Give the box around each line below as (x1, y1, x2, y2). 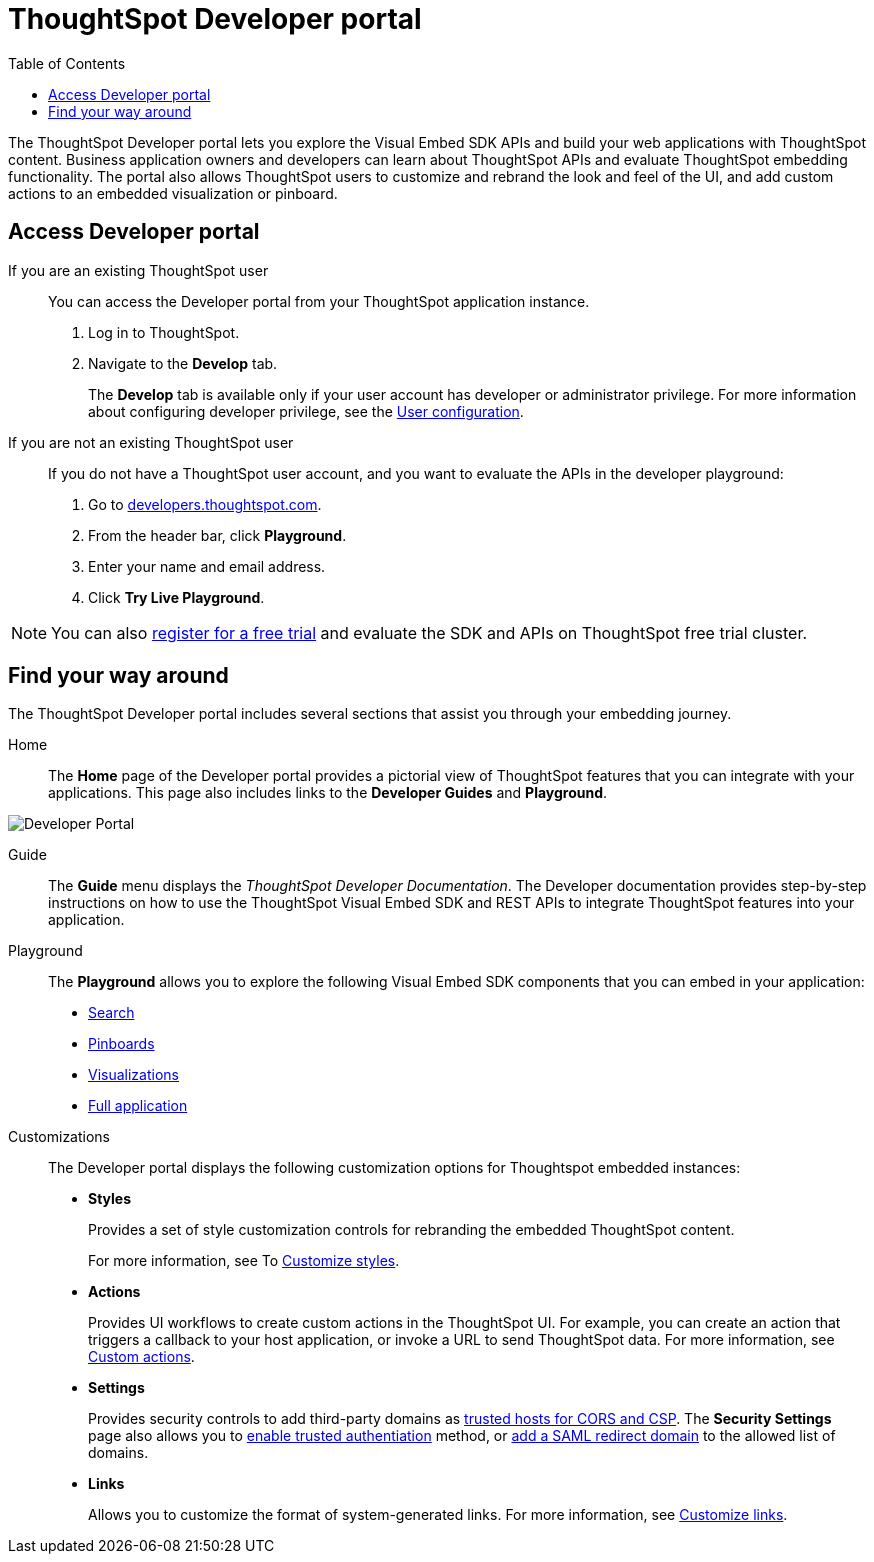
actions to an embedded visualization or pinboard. (8, 184, 338, 202)
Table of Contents (8, 54, 126, 72)
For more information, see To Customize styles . (88, 1252, 400, 1270)
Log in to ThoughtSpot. (88, 323, 240, 341)
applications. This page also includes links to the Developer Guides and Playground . (48, 784, 608, 802)
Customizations (8, 1128, 111, 1146)
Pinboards (88, 1035, 155, 1053)
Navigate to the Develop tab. (88, 354, 278, 372)
